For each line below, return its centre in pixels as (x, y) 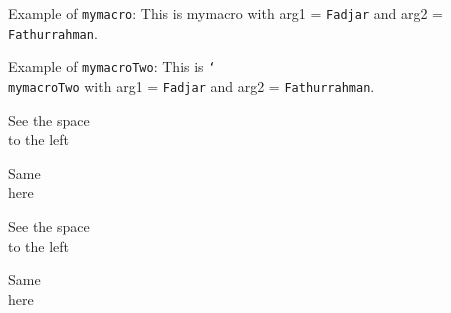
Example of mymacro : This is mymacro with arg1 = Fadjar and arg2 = (225, 13)
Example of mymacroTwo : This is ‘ (112, 66)
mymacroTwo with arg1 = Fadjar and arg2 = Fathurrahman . (191, 85)
